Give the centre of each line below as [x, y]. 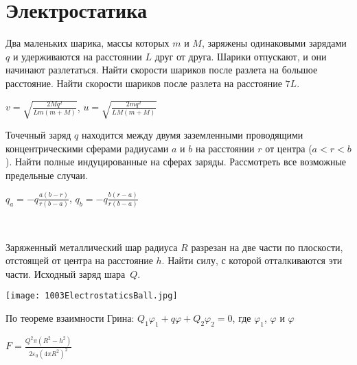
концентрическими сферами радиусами [87, 148]
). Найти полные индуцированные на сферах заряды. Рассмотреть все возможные [176, 162]
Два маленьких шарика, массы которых [88, 43]
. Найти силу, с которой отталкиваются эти [252, 260]
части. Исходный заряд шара [66, 273]
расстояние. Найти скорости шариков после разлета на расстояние [144, 83]
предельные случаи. [47, 175]
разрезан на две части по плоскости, [267, 247]
